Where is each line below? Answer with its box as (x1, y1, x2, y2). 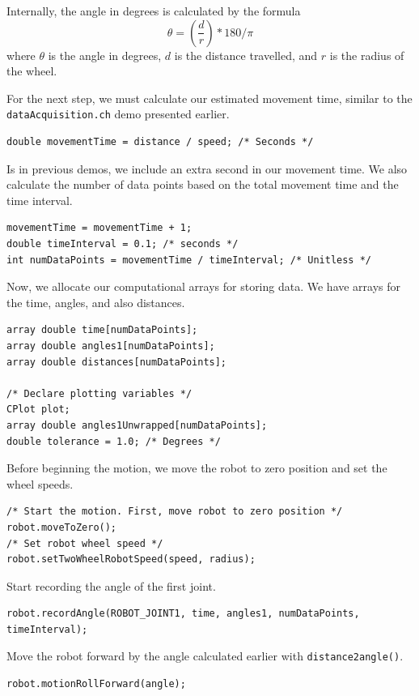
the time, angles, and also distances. (6, 293, 185, 310)
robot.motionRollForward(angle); (6, 678, 186, 690)
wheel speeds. (6, 475, 74, 492)
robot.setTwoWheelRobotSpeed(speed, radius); (6, 553, 256, 566)
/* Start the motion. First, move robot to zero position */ (6, 506, 343, 518)
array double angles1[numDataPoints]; (6, 339, 215, 352)
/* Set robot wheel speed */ (6, 537, 163, 549)
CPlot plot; (6, 404, 70, 416)
